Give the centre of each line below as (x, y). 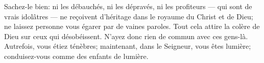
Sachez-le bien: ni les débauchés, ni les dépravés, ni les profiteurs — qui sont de (128, 6)
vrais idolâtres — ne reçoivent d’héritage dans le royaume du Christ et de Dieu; (129, 16)
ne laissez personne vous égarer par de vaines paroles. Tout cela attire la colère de (132, 26)
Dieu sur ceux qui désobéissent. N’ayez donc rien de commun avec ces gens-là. (126, 36)
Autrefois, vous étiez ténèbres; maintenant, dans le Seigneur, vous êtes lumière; (128, 46)
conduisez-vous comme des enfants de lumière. (76, 56)
